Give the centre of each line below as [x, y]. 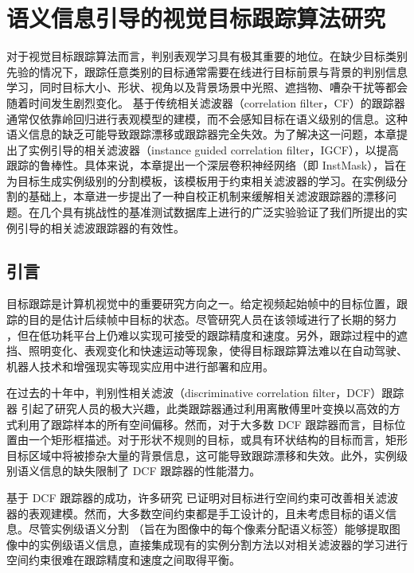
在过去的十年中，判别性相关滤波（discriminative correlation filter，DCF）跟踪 [205, 393]
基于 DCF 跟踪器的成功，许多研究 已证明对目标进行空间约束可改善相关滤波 [202, 497]
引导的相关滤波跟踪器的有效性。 [101, 227]
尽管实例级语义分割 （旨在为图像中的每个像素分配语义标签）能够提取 [209, 529]
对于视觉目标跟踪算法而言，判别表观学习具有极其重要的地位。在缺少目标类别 [207, 56]
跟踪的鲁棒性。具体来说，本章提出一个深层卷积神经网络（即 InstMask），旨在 [207, 165]
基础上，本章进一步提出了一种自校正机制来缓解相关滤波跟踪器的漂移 [207, 196]
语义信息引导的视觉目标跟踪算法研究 [196, 18]
